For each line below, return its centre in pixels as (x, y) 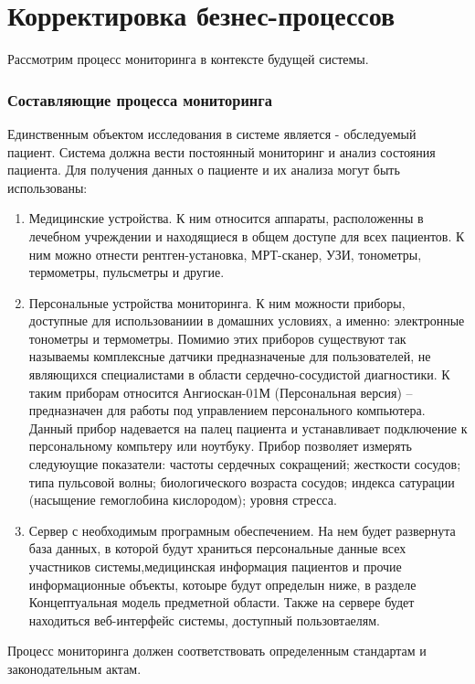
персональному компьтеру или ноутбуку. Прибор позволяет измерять (220, 446)
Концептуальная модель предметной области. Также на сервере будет (222, 602)
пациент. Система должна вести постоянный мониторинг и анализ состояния (222, 151)
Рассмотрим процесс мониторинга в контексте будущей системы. (188, 59)
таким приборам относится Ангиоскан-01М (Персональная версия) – (221, 392)
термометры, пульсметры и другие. (127, 272)
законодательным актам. (74, 668)
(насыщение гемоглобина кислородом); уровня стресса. (183, 500)
